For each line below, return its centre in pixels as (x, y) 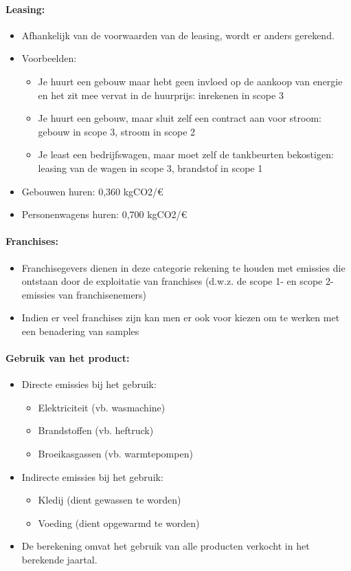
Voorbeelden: (49, 58)
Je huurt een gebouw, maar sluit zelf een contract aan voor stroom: (180, 118)
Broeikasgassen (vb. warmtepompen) (115, 454)
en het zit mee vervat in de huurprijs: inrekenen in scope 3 (161, 95)
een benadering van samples (80, 331)
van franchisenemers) (102, 294)
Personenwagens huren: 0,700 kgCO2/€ (104, 214)
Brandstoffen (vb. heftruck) (96, 430)
